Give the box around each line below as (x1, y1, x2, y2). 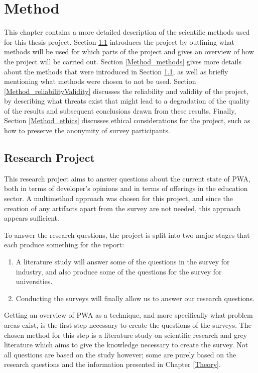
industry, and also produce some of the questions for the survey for (16, 266, 222, 276)
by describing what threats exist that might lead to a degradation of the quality (4, 96, 250, 106)
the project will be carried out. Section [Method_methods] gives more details (4, 56, 241, 66)
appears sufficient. (4, 213, 59, 223)
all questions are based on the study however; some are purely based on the (4, 349, 236, 359)
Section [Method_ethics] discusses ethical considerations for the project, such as (4, 115, 250, 126)
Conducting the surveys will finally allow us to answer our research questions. (16, 293, 254, 303)
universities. (16, 276, 53, 287)
